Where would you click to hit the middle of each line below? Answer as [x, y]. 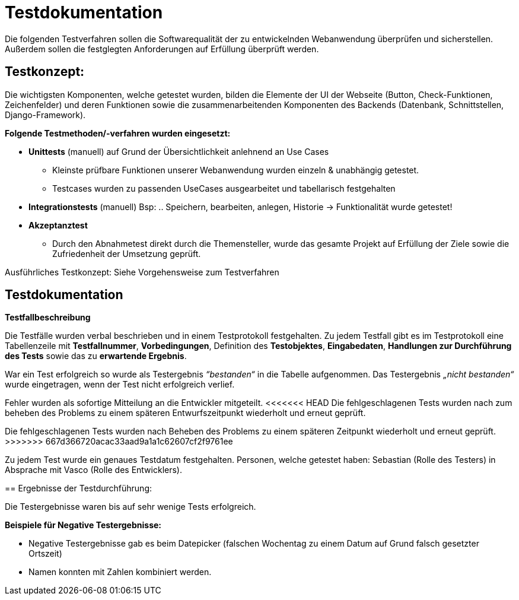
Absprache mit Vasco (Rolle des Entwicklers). [94, 470]
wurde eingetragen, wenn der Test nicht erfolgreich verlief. [120, 385]
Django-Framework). [45, 115]
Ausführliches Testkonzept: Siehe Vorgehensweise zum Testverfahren [142, 272]
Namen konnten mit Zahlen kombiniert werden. [120, 572]
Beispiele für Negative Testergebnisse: [83, 525]
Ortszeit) [45, 554]
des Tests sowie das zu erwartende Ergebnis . [96, 356]
